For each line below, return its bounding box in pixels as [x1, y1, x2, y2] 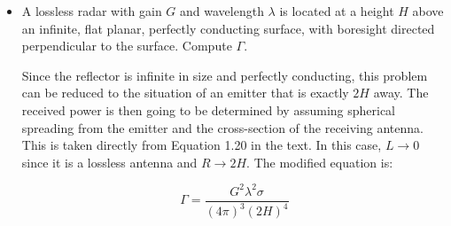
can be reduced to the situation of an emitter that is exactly [21, 83, 349, 102]
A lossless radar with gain [21, 2, 162, 19]
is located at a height [279, 2, 394, 19]
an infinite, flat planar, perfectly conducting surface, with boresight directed [21, 19, 435, 37]
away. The [373, 83, 429, 102]
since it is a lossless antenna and [21, 152, 198, 171]
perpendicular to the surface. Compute [21, 36, 232, 55]
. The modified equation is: [246, 152, 393, 171]
